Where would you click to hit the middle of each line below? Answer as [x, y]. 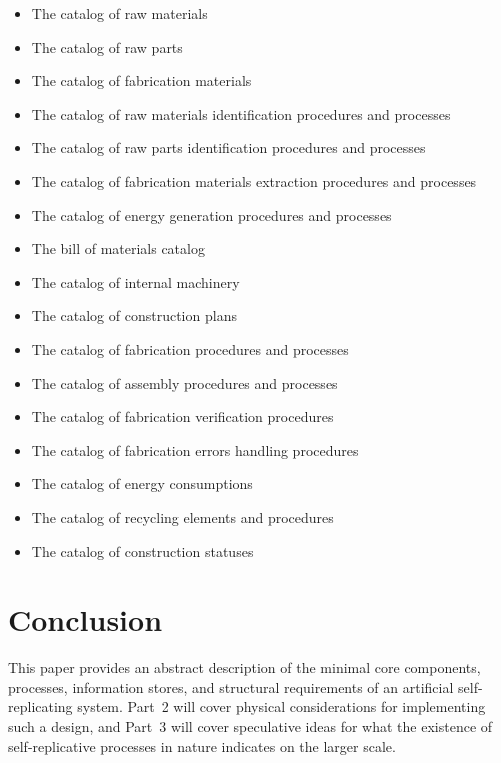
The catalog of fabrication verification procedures [182, 416]
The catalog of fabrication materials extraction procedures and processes [254, 180]
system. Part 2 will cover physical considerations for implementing [281, 706]
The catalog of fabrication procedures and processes [190, 348]
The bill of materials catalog [118, 248]
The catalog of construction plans [134, 315]
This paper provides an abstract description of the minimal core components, [244, 667]
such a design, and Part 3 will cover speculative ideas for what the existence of [250, 726]
